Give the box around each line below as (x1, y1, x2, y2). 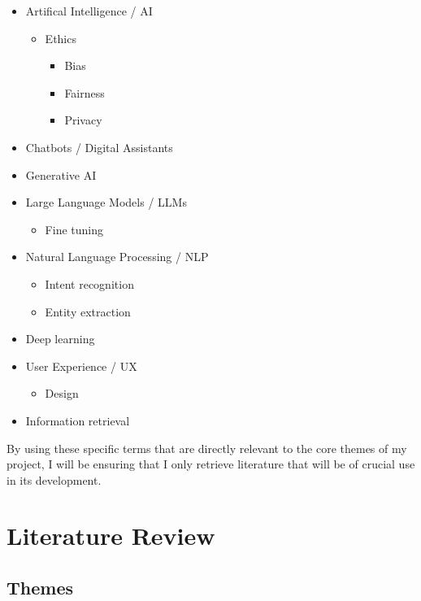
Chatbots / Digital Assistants (25, 138, 173, 155)
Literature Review (7, 519, 215, 552)
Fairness (64, 84, 105, 101)
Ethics (45, 29, 76, 46)
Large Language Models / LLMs (25, 194, 187, 211)
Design (45, 385, 79, 402)
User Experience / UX (25, 357, 137, 374)
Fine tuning (45, 220, 103, 237)
